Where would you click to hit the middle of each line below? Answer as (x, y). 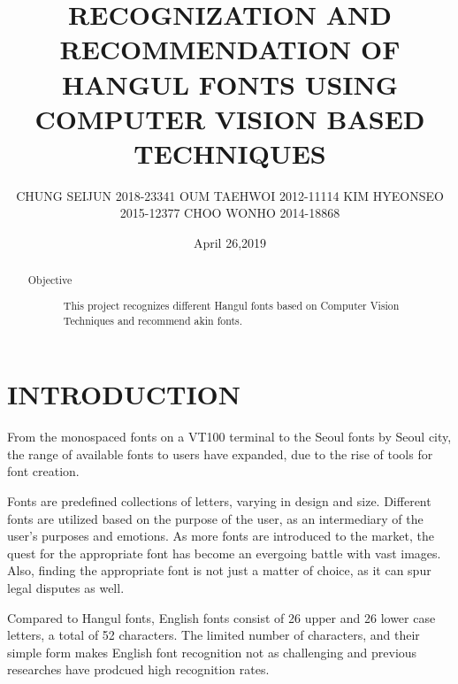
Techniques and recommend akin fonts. (153, 320)
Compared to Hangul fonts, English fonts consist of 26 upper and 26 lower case (221, 617)
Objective (50, 280)
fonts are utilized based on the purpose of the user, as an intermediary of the (215, 518)
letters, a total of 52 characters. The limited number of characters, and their (214, 635)
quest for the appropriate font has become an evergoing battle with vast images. (224, 553)
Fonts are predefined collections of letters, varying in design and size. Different (219, 501)
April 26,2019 (230, 243)
